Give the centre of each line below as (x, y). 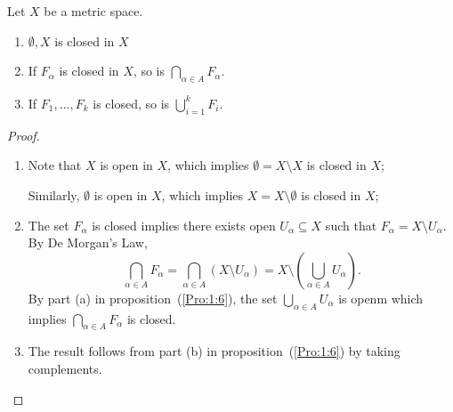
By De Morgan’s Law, (88, 242)
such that (351, 225)
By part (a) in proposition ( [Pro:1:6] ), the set (153, 298)
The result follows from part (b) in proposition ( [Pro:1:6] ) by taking (214, 351)
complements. (65, 368)
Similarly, (54, 194)
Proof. (24, 135)
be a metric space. (93, 11)
